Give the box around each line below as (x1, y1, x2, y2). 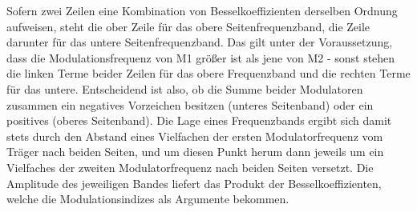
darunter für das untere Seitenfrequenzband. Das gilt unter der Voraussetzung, (6, 34, 393, 50)
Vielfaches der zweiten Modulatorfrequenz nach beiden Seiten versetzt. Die (6, 158, 374, 175)
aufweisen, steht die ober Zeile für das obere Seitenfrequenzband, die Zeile (6, 18, 370, 34)
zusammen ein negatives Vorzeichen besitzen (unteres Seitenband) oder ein (6, 96, 374, 113)
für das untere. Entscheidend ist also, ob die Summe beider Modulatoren (6, 80, 363, 97)
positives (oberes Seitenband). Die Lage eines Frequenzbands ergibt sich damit (6, 112, 392, 129)
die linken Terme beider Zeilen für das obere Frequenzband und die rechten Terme (6, 65, 411, 82)
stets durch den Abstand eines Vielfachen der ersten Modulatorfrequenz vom (6, 127, 383, 144)
